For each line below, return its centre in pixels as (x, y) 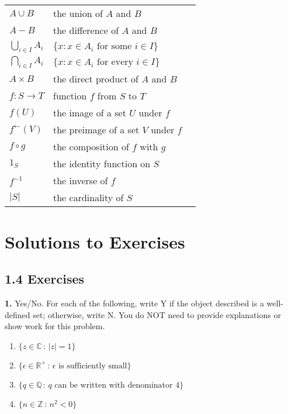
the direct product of (96, 79)
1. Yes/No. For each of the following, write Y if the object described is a (134, 303)
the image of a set (90, 113)
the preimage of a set (96, 130)
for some (114, 46)
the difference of (86, 30)
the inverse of (81, 181)
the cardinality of (89, 198)
